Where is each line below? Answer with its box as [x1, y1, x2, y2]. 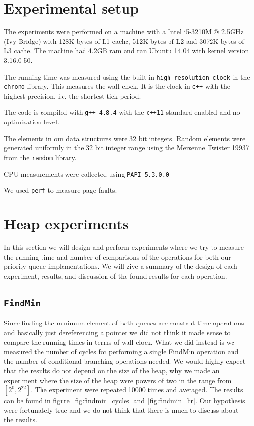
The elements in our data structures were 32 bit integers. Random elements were [4, 133, 246, 143]
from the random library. [4, 152, 77, 162]
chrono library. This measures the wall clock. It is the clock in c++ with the [4, 81, 231, 91]
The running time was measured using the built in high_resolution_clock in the [4, 71, 250, 81]
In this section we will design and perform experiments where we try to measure [4, 242, 244, 252]
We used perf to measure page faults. [4, 185, 117, 195]
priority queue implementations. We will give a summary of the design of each [4, 261, 237, 271]
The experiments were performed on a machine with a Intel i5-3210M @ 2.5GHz [4, 26, 244, 37]
